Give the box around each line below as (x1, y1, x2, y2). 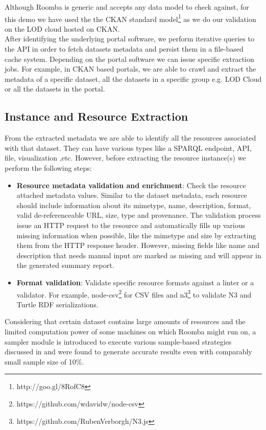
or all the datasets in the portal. (5, 83, 105, 94)
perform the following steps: (5, 162, 92, 173)
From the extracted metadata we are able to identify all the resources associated (5, 132, 256, 143)
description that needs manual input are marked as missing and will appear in (16, 250, 261, 260)
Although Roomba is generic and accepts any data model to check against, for (5, 2, 249, 12)
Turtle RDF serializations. (16, 299, 99, 309)
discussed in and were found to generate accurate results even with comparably (5, 346, 252, 357)
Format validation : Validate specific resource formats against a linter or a (16, 277, 254, 287)
